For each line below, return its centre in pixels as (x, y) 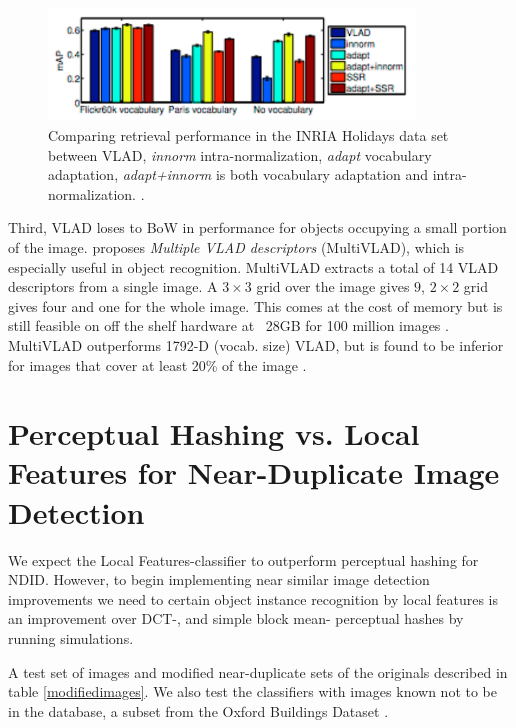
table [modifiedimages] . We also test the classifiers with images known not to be (252, 691)
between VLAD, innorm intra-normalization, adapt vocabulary (240, 154)
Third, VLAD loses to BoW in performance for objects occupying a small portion (257, 227)
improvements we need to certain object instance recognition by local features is (253, 598)
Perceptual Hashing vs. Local (214, 433)
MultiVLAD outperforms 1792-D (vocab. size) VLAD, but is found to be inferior (256, 344)
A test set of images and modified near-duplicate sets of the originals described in (258, 671)
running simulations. (71, 637)
